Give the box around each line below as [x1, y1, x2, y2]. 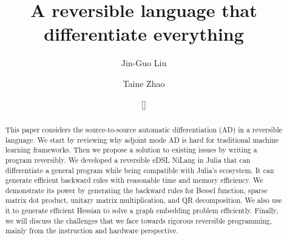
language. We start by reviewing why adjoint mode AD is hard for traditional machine [5, 134, 279, 145]
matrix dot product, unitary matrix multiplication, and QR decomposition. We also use [5, 195, 282, 205]
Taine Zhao [123, 77, 165, 89]
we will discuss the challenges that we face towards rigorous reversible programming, [5, 215, 272, 225]
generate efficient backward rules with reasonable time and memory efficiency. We [5, 175, 263, 185]
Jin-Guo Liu [121, 57, 167, 69]
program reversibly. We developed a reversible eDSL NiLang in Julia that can [5, 154, 251, 165]
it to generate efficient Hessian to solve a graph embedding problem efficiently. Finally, [5, 205, 279, 216]
